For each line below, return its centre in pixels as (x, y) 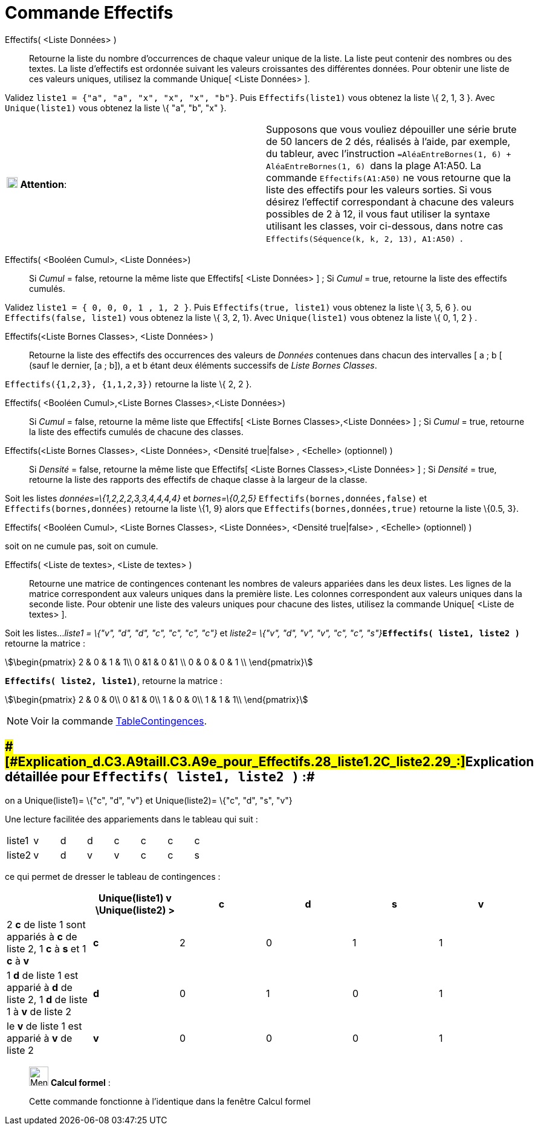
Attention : (44, 184)
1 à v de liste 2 (39, 1011)
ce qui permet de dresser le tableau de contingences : (113, 876)
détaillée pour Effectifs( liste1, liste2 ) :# (160, 777)
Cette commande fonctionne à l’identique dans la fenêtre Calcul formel (170, 1101)
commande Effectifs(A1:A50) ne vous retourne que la (389, 177)
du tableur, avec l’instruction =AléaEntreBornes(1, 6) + (389, 153)
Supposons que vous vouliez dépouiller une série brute (391, 129)
